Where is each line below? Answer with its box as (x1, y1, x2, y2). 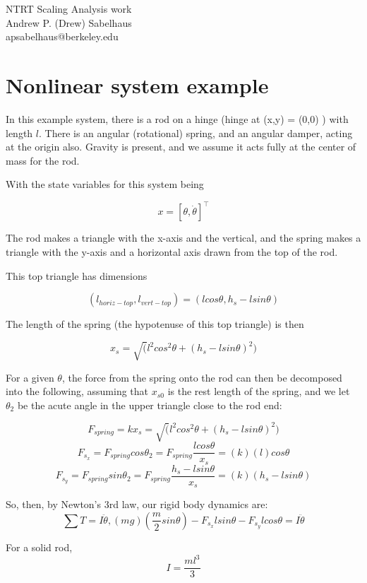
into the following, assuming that (6, 384, 149, 399)
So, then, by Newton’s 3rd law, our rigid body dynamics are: (6, 497, 268, 512)
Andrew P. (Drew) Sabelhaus (6, 15, 132, 30)
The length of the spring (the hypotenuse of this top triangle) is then (6, 317, 304, 331)
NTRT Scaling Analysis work (6, 1, 132, 16)
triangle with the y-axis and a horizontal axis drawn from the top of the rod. (6, 244, 338, 259)
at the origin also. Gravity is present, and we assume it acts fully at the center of (6, 139, 356, 154)
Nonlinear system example (6, 70, 269, 99)
